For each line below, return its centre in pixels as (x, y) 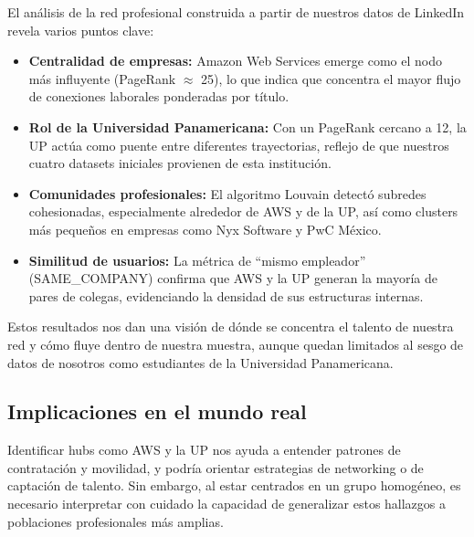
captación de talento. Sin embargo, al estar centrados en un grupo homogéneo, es (234, 485)
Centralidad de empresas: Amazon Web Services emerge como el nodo (235, 61)
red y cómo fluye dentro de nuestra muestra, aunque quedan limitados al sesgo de (236, 344)
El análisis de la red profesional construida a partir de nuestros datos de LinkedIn (236, 12)
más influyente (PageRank (102, 78)
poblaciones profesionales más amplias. (116, 521)
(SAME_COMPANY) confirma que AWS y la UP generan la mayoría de (233, 278)
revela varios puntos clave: (81, 30)
